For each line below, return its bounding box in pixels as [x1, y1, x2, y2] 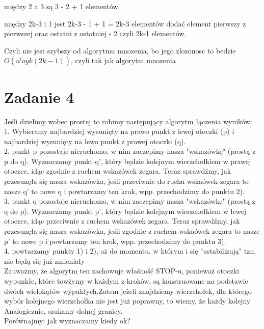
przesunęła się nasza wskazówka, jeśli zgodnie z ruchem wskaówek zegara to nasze [4, 226, 260, 236]
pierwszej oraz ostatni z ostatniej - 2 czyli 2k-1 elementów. [4, 28, 187, 39]
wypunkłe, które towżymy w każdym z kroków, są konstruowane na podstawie [4, 276, 248, 286]
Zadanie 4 [4, 86, 74, 107]
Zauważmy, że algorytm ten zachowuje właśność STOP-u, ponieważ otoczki [4, 265, 240, 276]
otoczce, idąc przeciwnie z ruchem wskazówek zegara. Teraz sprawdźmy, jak [4, 215, 240, 226]
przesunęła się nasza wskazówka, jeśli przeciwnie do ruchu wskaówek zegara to [4, 176, 249, 186]
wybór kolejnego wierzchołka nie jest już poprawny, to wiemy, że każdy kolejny [4, 295, 251, 306]
